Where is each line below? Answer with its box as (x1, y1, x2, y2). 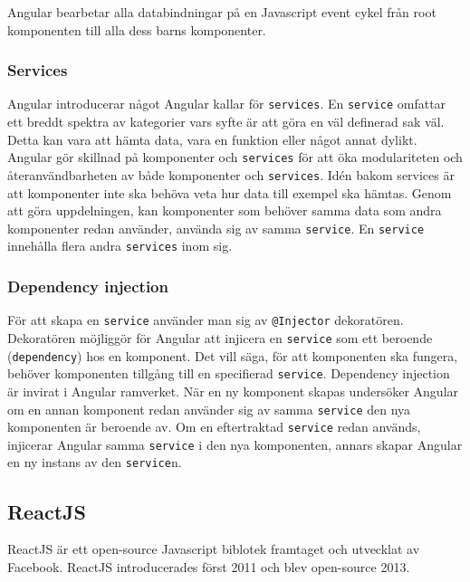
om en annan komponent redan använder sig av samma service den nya (7, 399, 411, 418)
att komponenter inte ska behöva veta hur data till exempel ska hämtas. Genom (7, 183, 452, 202)
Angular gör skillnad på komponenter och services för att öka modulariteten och (7, 148, 463, 167)
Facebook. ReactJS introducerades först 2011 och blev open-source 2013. (7, 557, 410, 576)
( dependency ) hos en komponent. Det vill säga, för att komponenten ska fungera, (7, 346, 458, 365)
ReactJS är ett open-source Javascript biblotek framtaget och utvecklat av (7, 539, 420, 558)
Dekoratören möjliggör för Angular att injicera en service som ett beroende (7, 328, 433, 347)
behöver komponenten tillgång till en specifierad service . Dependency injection (7, 364, 450, 383)
